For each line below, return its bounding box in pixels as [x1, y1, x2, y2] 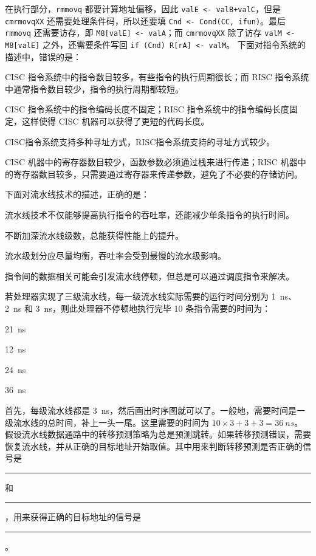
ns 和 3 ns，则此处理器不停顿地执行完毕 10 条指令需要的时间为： [13, 301, 271, 314]
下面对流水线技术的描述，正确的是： [5, 188, 149, 201]
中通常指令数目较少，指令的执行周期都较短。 [5, 82, 184, 95]
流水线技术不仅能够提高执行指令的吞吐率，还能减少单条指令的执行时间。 [5, 208, 294, 221]
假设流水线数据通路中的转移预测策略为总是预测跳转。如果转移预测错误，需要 [5, 428, 311, 441]
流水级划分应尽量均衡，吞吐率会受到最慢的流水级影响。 [5, 249, 226, 262]
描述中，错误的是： [5, 50, 81, 63]
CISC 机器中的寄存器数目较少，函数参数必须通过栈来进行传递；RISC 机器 [5, 156, 298, 168]
